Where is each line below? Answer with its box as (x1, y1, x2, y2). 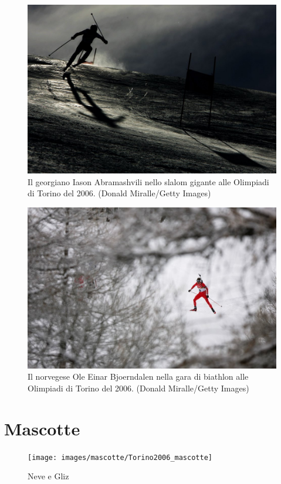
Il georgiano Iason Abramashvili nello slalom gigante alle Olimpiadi (28, 175, 269, 188)
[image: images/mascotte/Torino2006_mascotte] (28, 453, 212, 462)
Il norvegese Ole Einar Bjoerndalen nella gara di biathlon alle (28, 370, 249, 383)
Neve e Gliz (28, 470, 69, 482)
